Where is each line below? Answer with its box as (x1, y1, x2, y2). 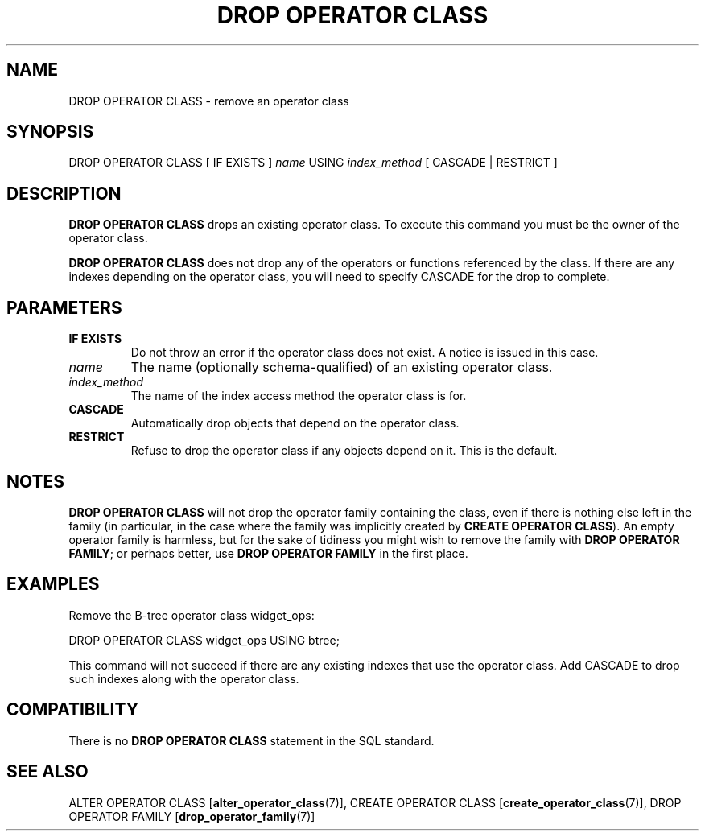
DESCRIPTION (6, 183, 122, 204)
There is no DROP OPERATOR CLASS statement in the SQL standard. (68, 733, 435, 748)
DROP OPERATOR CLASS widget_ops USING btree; (68, 633, 340, 647)
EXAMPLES (6, 574, 100, 595)
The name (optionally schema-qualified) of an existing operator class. (130, 359, 553, 376)
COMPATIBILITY (6, 699, 138, 720)
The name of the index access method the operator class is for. (130, 389, 467, 403)
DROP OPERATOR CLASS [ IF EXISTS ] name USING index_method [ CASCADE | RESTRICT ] (68, 155, 558, 170)
